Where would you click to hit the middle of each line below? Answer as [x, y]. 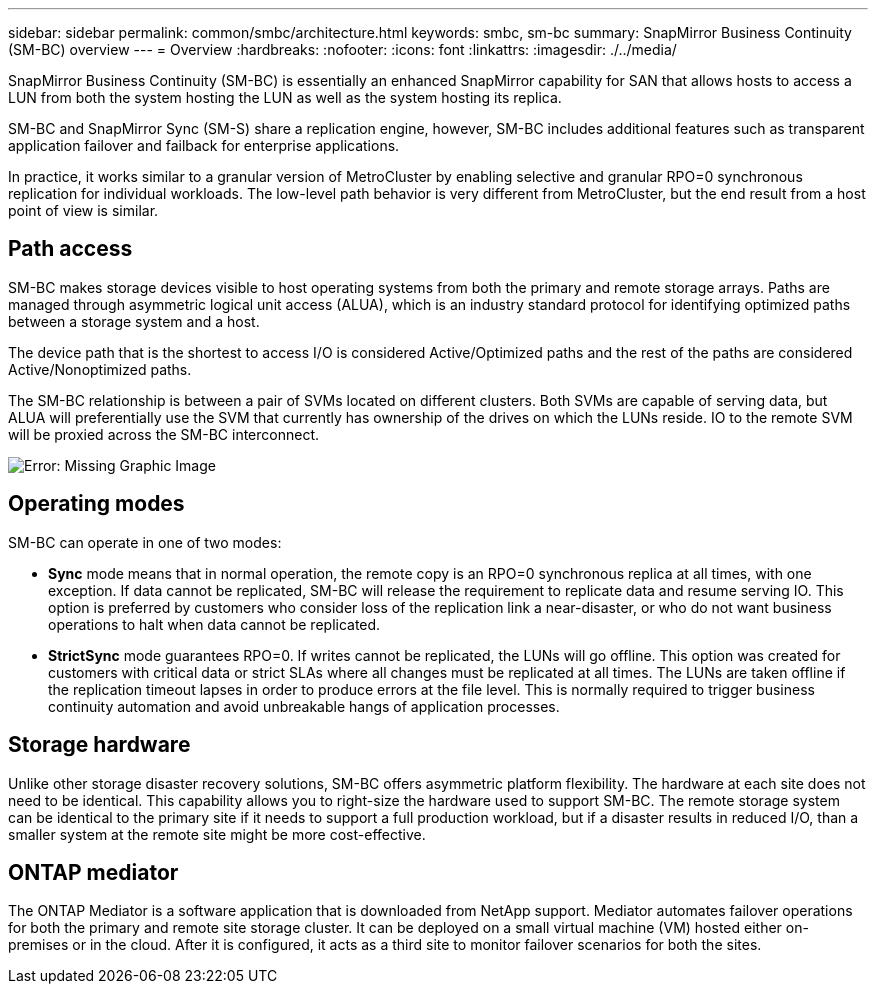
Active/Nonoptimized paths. [100, 369]
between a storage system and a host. [134, 321]
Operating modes [96, 504]
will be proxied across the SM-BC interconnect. [164, 434]
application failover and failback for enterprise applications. [204, 145]
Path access [70, 249]
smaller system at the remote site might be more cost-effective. [217, 834]
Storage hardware [99, 745]
